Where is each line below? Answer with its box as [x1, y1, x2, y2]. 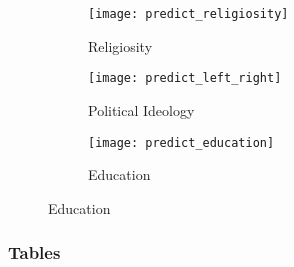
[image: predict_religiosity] [88, 7, 289, 21]
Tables [8, 240, 61, 265]
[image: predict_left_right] [88, 71, 282, 86]
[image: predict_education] [88, 135, 275, 150]
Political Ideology [88, 99, 195, 120]
